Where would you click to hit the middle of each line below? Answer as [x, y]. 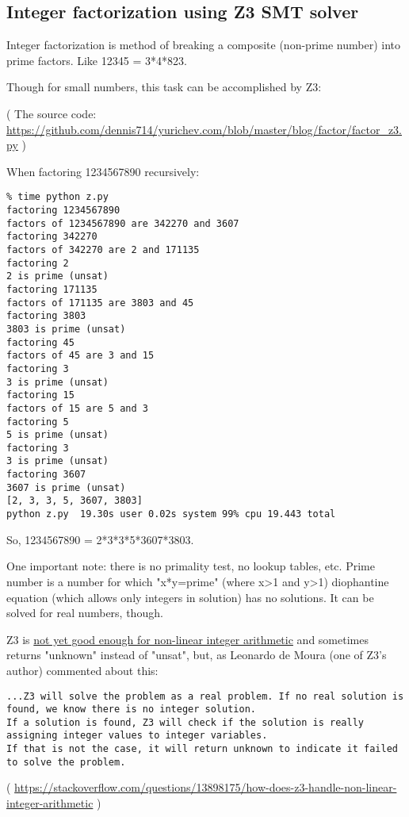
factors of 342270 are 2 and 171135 [103, 249]
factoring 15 [40, 395]
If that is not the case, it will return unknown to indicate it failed [202, 749]
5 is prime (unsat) [57, 435]
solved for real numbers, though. [85, 613]
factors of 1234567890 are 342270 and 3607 [123, 223]
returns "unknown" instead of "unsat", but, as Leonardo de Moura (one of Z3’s [197, 655]
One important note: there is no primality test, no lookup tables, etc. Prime [191, 566]
